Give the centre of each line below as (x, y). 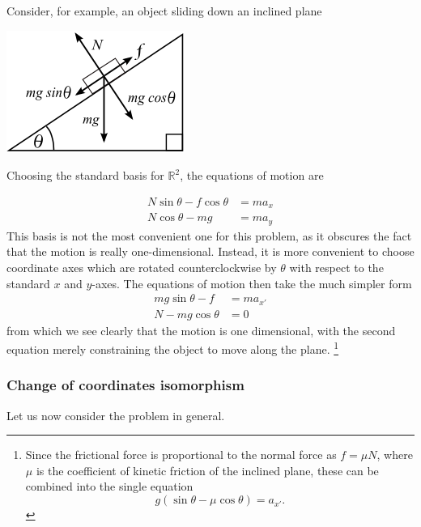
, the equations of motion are (252, 175)
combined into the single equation (109, 486)
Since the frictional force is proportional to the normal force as (181, 455)
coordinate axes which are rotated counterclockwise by (142, 267)
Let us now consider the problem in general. (116, 415)
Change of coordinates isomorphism (125, 385)
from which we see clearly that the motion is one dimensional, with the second (201, 330)
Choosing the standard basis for (85, 175)
